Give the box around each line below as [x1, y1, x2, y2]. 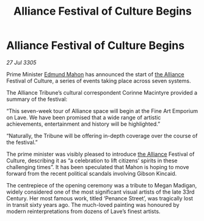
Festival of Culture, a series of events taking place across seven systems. [6, 77, 191, 84]
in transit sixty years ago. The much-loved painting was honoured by [6, 201, 180, 208]
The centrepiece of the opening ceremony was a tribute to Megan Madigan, [6, 181, 197, 189]
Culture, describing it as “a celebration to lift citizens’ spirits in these [6, 157, 178, 164]
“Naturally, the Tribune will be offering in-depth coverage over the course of [6, 132, 198, 139]
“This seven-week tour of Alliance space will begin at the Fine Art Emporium [6, 107, 199, 114]
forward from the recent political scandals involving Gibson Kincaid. [6, 170, 177, 177]
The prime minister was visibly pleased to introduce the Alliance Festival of [6, 150, 195, 158]
